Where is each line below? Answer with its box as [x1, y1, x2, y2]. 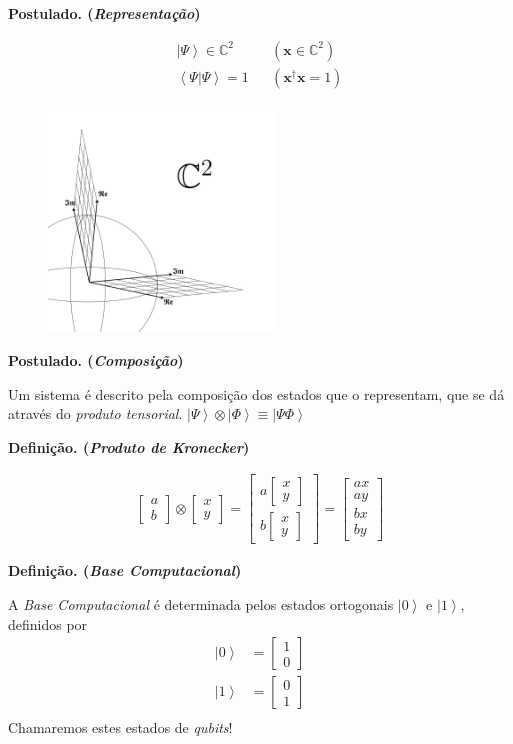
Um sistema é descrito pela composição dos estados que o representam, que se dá [8, 383, 505, 404]
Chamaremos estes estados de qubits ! [8, 717, 233, 738]
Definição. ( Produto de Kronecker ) [8, 436, 250, 457]
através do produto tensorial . [8, 403, 183, 424]
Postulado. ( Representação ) [8, 3, 201, 23]
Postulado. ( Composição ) [8, 350, 184, 371]
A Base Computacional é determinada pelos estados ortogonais [8, 594, 394, 615]
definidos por [8, 613, 88, 634]
